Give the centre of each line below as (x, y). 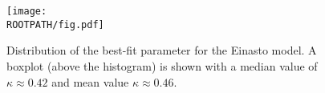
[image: (27, 11)
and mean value (90, 81)
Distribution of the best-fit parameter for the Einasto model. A (162, 50)
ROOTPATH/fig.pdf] (55, 24)
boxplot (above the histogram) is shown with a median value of (162, 65)
